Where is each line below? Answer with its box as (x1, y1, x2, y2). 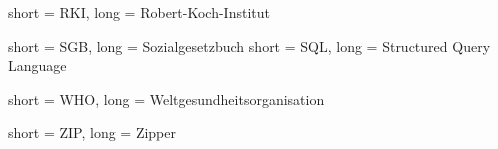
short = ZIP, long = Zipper (8, 122, 176, 143)
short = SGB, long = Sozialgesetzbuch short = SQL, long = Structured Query (8, 35, 491, 56)
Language (8, 55, 67, 76)
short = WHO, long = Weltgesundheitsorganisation (8, 88, 325, 109)
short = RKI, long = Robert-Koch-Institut (8, 2, 270, 22)
